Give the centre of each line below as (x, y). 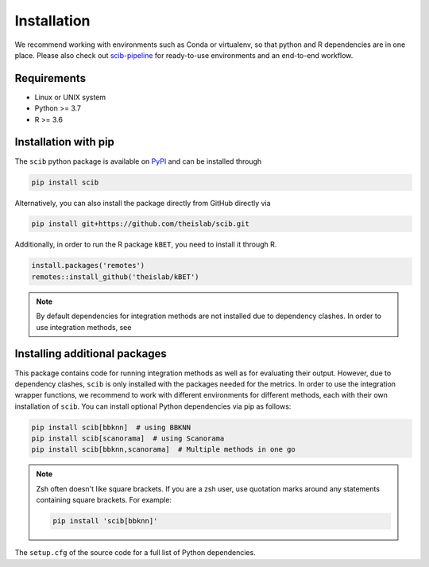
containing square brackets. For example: (104, 500)
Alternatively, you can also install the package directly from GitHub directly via (143, 203)
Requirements (50, 78)
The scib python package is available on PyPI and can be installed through (138, 161)
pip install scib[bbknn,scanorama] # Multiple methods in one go (163, 450)
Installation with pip (65, 142)
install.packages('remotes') (88, 266)
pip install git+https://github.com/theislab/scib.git (140, 224)
